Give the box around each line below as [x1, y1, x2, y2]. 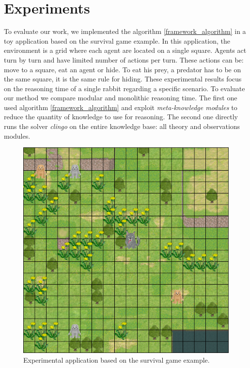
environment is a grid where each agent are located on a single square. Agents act [4, 45, 247, 55]
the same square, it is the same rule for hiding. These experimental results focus [4, 74, 242, 84]
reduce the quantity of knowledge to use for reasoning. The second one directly [4, 112, 238, 122]
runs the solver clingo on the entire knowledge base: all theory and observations [4, 121, 240, 131]
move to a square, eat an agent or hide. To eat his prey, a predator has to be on [4, 64, 241, 74]
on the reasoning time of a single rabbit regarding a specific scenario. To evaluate [4, 83, 245, 93]
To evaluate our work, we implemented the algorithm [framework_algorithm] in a [4, 26, 246, 36]
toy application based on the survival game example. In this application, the [4, 35, 230, 46]
